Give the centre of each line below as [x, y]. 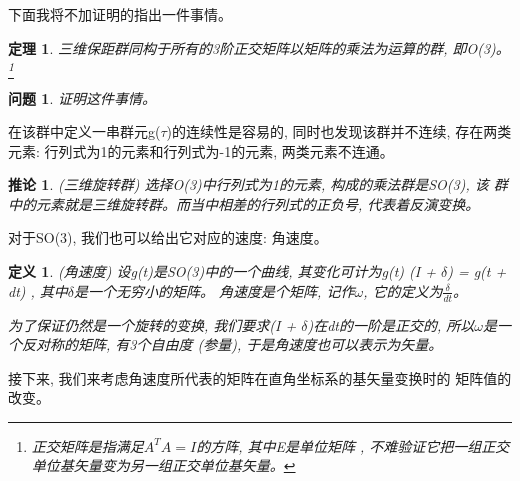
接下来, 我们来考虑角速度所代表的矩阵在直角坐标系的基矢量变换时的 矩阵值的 [260, 377]
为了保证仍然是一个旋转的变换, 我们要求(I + [152, 324]
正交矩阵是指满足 [87, 445]
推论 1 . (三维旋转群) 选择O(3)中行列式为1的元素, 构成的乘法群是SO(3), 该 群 [258, 184]
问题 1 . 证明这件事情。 [82, 97]
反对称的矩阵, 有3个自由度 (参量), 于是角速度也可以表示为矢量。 [232, 344]
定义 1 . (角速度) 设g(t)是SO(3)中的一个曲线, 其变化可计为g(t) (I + [222, 271]
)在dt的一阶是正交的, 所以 [391, 324]
